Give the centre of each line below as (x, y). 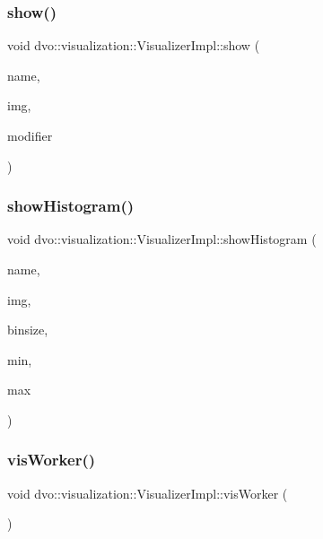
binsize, (28, 330)
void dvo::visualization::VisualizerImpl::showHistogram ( (162, 239)
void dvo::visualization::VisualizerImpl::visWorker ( (148, 493)
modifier (30, 135)
